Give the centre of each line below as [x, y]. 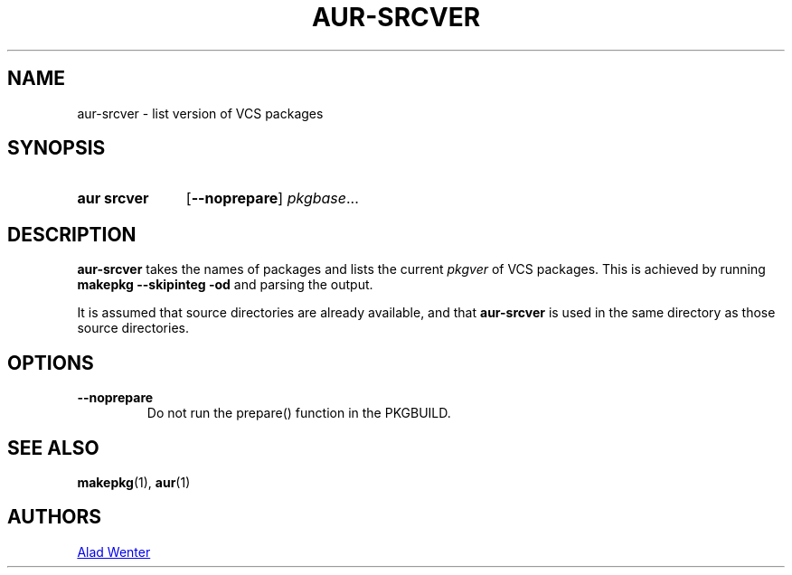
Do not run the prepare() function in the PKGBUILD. [299, 413]
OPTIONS [51, 363]
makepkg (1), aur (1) [134, 482]
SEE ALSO [53, 448]
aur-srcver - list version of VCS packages [200, 113]
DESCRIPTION [72, 234]
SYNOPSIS [57, 148]
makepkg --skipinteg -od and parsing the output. [225, 285]
